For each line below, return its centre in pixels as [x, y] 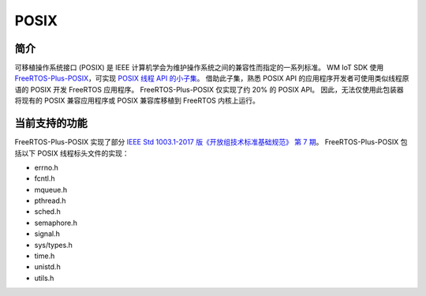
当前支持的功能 [51, 124]
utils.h [44, 278]
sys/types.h [53, 245]
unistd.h [47, 267]
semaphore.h [56, 223]
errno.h [47, 167]
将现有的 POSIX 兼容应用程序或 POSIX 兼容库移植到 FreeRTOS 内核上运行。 [137, 101]
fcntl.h [45, 178]
